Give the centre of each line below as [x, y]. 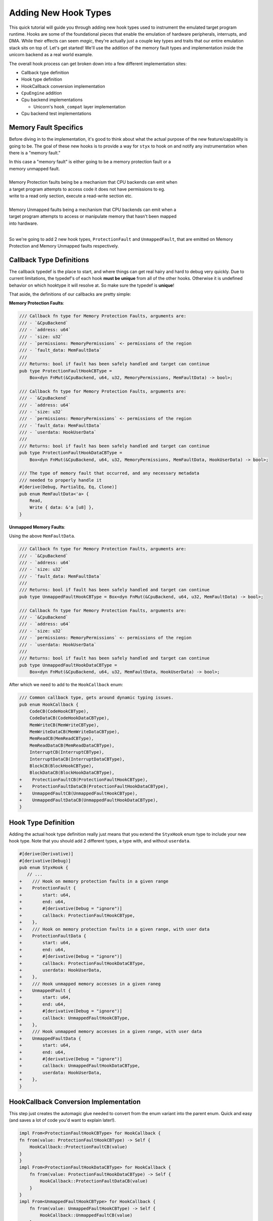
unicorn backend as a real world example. [51, 55]
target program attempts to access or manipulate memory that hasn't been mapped [93, 216]
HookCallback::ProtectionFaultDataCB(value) [94, 1181]
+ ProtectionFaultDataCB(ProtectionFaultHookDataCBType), [94, 787]
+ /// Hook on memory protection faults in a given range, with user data [114, 929]
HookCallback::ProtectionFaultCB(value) [78, 1147]
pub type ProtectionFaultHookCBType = [66, 371]
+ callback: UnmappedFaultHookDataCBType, [80, 1066]
